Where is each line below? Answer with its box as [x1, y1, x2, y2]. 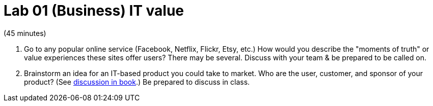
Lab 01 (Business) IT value [4, 2, 184, 19]
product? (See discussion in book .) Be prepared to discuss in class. [24, 77, 250, 86]
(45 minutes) [4, 28, 46, 38]
